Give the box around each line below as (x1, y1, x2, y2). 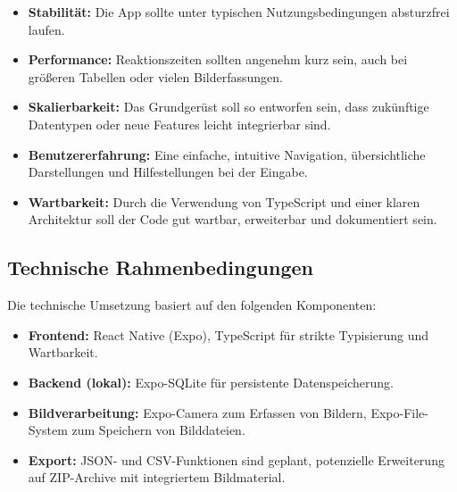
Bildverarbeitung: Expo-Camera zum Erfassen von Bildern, (28, 403, 367, 421)
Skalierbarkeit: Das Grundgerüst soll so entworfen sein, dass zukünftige (28, 97, 429, 116)
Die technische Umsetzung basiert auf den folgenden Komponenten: (7, 296, 377, 314)
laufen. (28, 20, 65, 38)
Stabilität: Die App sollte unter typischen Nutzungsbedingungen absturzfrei (28, 3, 450, 21)
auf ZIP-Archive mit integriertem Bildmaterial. (28, 468, 286, 487)
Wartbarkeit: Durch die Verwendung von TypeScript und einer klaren (28, 192, 420, 211)
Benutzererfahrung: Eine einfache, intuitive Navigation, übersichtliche (28, 145, 426, 163)
